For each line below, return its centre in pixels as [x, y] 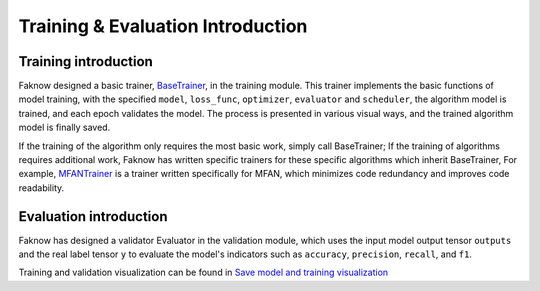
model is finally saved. [64, 127]
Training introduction [86, 61]
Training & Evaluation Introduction [163, 26]
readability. [41, 187]
